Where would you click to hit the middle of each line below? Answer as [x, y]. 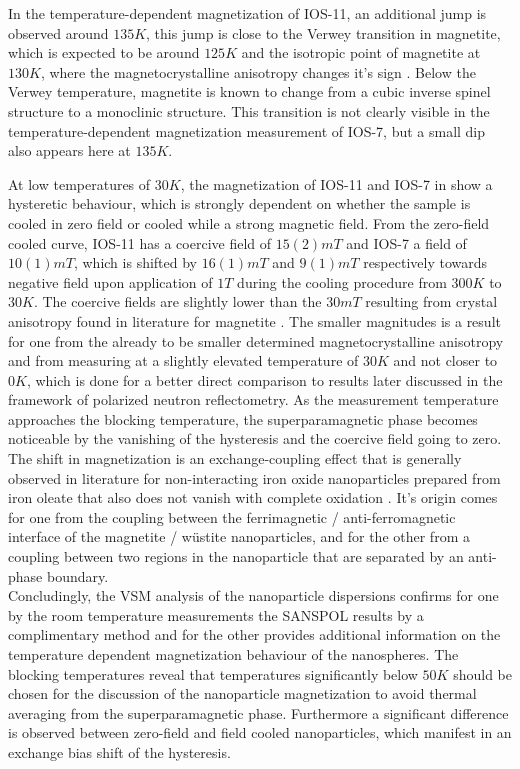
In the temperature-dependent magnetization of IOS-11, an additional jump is [247, 13]
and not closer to [445, 360]
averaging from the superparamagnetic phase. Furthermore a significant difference [258, 712]
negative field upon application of [110, 281]
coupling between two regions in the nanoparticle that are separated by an [236, 556]
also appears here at [69, 150]
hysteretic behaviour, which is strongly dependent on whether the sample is [239, 203]
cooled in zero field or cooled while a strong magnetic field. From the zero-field [249, 222]
